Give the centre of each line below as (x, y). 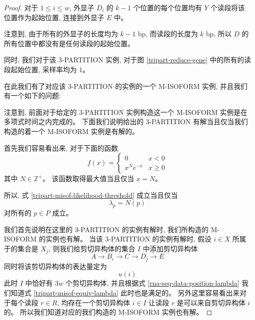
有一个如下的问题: (32, 95)
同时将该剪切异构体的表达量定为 (55, 266)
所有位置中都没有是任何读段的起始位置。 (69, 43)
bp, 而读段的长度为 (168, 34)
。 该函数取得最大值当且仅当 (88, 178)
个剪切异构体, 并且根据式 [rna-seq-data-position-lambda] (152, 283)
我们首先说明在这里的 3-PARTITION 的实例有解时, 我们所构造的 (106, 229)
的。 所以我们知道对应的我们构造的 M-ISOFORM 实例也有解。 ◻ (108, 312)
